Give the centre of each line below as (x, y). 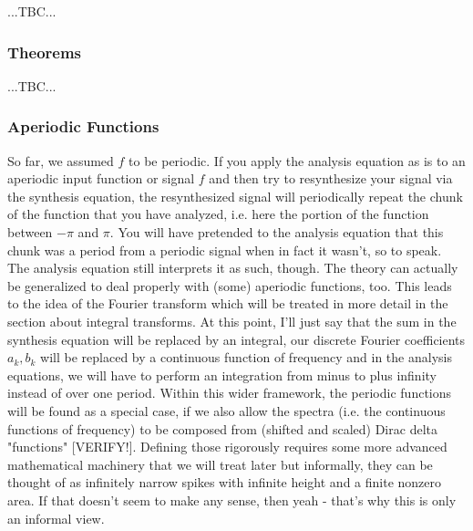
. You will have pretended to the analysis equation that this (277, 232)
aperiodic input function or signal (101, 178)
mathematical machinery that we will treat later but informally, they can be (220, 464)
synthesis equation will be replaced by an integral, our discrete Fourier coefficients (236, 339)
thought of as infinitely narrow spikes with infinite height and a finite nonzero (225, 482)
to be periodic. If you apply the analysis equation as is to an (297, 160)
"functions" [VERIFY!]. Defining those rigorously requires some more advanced (227, 447)
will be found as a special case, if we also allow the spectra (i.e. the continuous (226, 410)
